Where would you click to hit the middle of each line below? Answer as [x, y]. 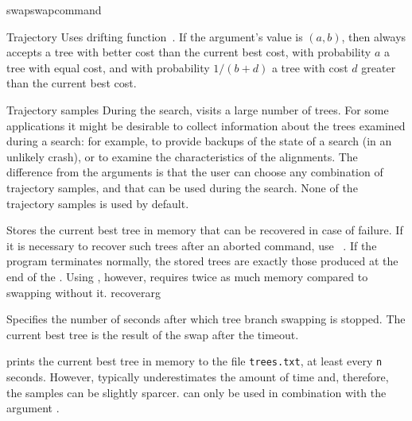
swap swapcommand [54, 10]
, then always [374, 36]
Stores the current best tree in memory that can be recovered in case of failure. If [205, 230]
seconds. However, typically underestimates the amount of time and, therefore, [198, 376]
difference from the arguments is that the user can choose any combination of [195, 172]
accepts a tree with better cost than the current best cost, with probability [189, 52]
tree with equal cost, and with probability [108, 67]
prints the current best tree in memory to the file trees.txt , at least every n [194, 361]
